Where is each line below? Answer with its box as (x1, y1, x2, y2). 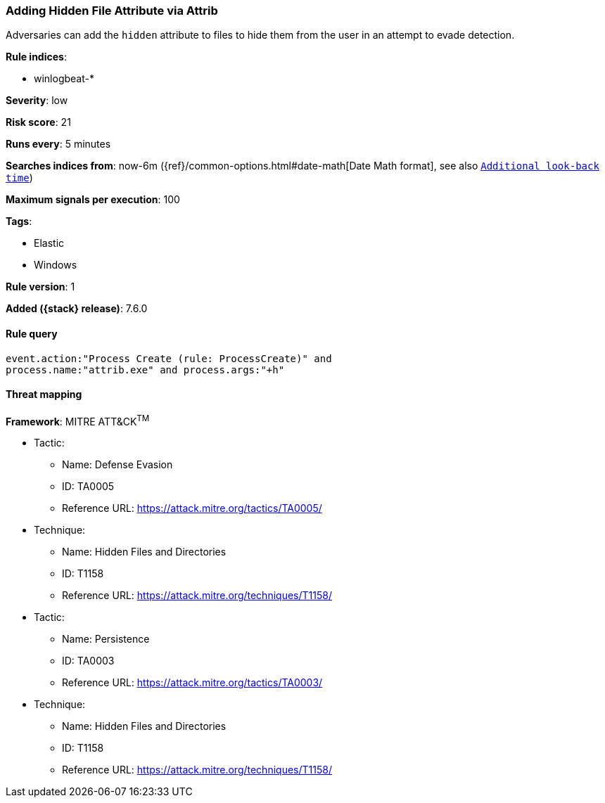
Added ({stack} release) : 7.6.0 (6, 302, 148, 315)
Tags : (6, 215, 32, 228)
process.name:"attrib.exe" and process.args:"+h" (6, 364, 285, 375)
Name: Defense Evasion (62, 458, 173, 471)
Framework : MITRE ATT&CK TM (6, 413, 150, 428)
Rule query (6, 327, 58, 340)
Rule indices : (6, 51, 67, 63)
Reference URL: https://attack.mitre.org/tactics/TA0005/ (62, 502, 322, 515)
